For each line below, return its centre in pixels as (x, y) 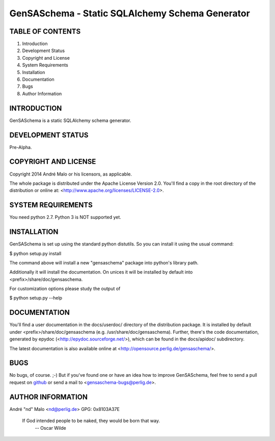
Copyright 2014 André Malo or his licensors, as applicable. (71, 174)
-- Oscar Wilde (50, 428)
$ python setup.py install (35, 253)
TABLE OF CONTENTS (45, 31)
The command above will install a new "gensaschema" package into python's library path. (104, 262)
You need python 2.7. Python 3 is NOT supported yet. (65, 217)
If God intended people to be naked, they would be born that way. (91, 421)
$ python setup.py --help (36, 298)
